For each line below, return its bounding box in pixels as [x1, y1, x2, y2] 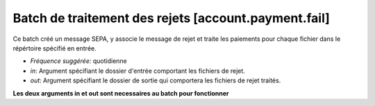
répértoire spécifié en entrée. [12, 44, 97, 52]
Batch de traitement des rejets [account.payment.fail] [12, 10, 330, 26]
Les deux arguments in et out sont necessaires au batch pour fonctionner [12, 89, 229, 97]
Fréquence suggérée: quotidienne [30, 57, 128, 65]
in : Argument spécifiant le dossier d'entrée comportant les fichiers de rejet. [30, 67, 246, 75]
